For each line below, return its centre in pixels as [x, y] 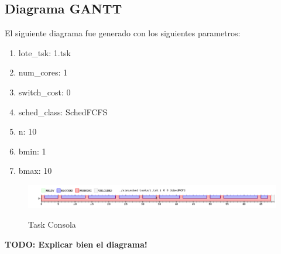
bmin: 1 [32, 151]
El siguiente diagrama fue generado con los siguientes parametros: [123, 33]
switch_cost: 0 [44, 92]
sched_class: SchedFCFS [63, 111]
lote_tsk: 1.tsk [45, 52]
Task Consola [52, 224]
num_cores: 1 [43, 72]
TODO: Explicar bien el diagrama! [76, 244]
